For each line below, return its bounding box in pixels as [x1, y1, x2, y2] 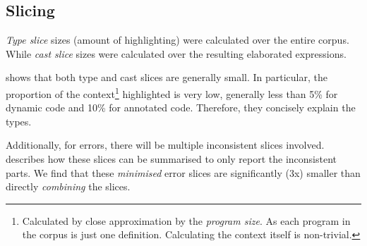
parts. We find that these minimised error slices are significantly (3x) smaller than [6, 165, 361, 180]
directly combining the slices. [6, 179, 131, 194]
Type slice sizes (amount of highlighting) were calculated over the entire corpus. [6, 32, 349, 47]
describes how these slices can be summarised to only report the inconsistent [6, 152, 337, 166]
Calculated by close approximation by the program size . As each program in [22, 213, 351, 228]
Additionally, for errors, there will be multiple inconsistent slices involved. [6, 137, 325, 152]
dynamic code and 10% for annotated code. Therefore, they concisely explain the [6, 100, 356, 115]
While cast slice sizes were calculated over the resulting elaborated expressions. [6, 46, 347, 61]
